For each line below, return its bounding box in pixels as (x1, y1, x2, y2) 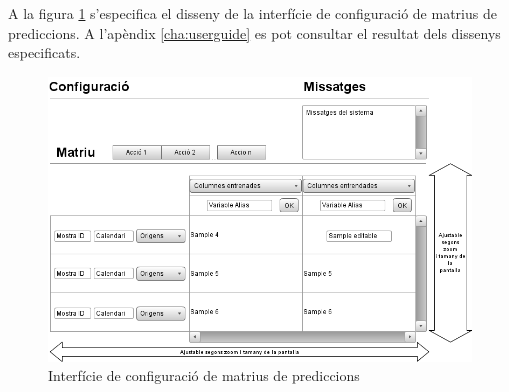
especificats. (8, 42, 81, 63)
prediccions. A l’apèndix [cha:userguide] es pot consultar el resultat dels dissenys (8, 22, 501, 43)
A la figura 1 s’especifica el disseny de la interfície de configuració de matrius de (8, 3, 497, 23)
